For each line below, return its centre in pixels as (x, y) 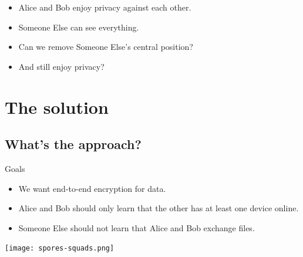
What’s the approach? (73, 144)
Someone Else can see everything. (79, 27)
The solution (57, 106)
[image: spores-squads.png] (60, 248)
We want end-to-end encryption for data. (92, 188)
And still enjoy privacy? (61, 66)
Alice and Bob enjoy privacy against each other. (105, 7)
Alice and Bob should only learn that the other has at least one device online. (159, 208)
